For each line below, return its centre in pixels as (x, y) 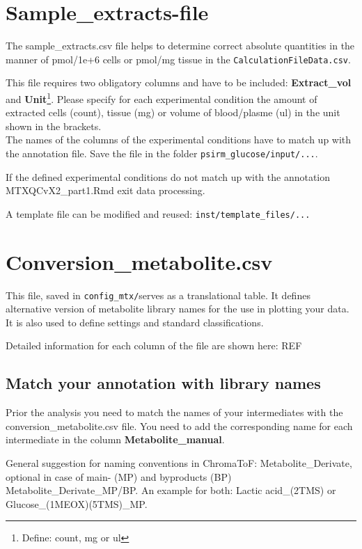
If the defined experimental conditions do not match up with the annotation (168, 176)
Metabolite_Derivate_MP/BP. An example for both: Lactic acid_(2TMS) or (171, 490)
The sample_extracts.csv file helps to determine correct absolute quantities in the (180, 46)
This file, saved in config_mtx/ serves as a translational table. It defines (158, 295)
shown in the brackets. (54, 126)
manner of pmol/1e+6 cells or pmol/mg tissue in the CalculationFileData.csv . (178, 59)
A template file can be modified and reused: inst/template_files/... (158, 213)
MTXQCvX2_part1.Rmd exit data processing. (105, 190)
